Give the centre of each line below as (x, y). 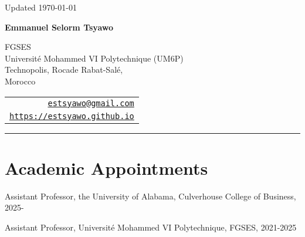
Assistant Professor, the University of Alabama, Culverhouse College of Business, (150, 196)
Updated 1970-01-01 (41, 7)
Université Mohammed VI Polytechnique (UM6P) (94, 58)
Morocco (20, 81)
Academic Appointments (106, 167)
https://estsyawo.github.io (72, 116)
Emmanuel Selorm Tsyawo (59, 27)
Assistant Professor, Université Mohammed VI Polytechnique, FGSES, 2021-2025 (151, 227)
